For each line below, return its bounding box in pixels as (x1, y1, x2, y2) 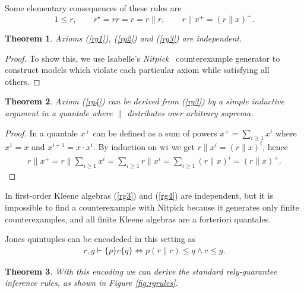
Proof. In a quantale (5, 126, 78, 139)
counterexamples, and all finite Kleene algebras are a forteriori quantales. (5, 212, 271, 225)
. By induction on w (93, 140, 166, 152)
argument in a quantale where (5, 107, 113, 119)
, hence (262, 140, 289, 152)
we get (171, 140, 195, 152)
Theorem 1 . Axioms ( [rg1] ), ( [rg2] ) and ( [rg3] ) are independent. (5, 32, 242, 44)
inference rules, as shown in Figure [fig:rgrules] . (5, 276, 178, 289)
